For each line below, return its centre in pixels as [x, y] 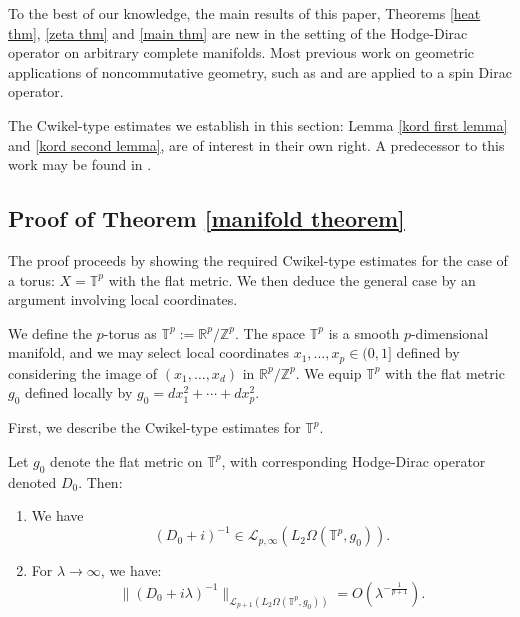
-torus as [130, 332]
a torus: [31, 279]
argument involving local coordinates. [123, 299]
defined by [428, 352]
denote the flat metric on [126, 460]
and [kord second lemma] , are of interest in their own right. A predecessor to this [256, 144]
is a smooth [364, 332]
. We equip [328, 372]
